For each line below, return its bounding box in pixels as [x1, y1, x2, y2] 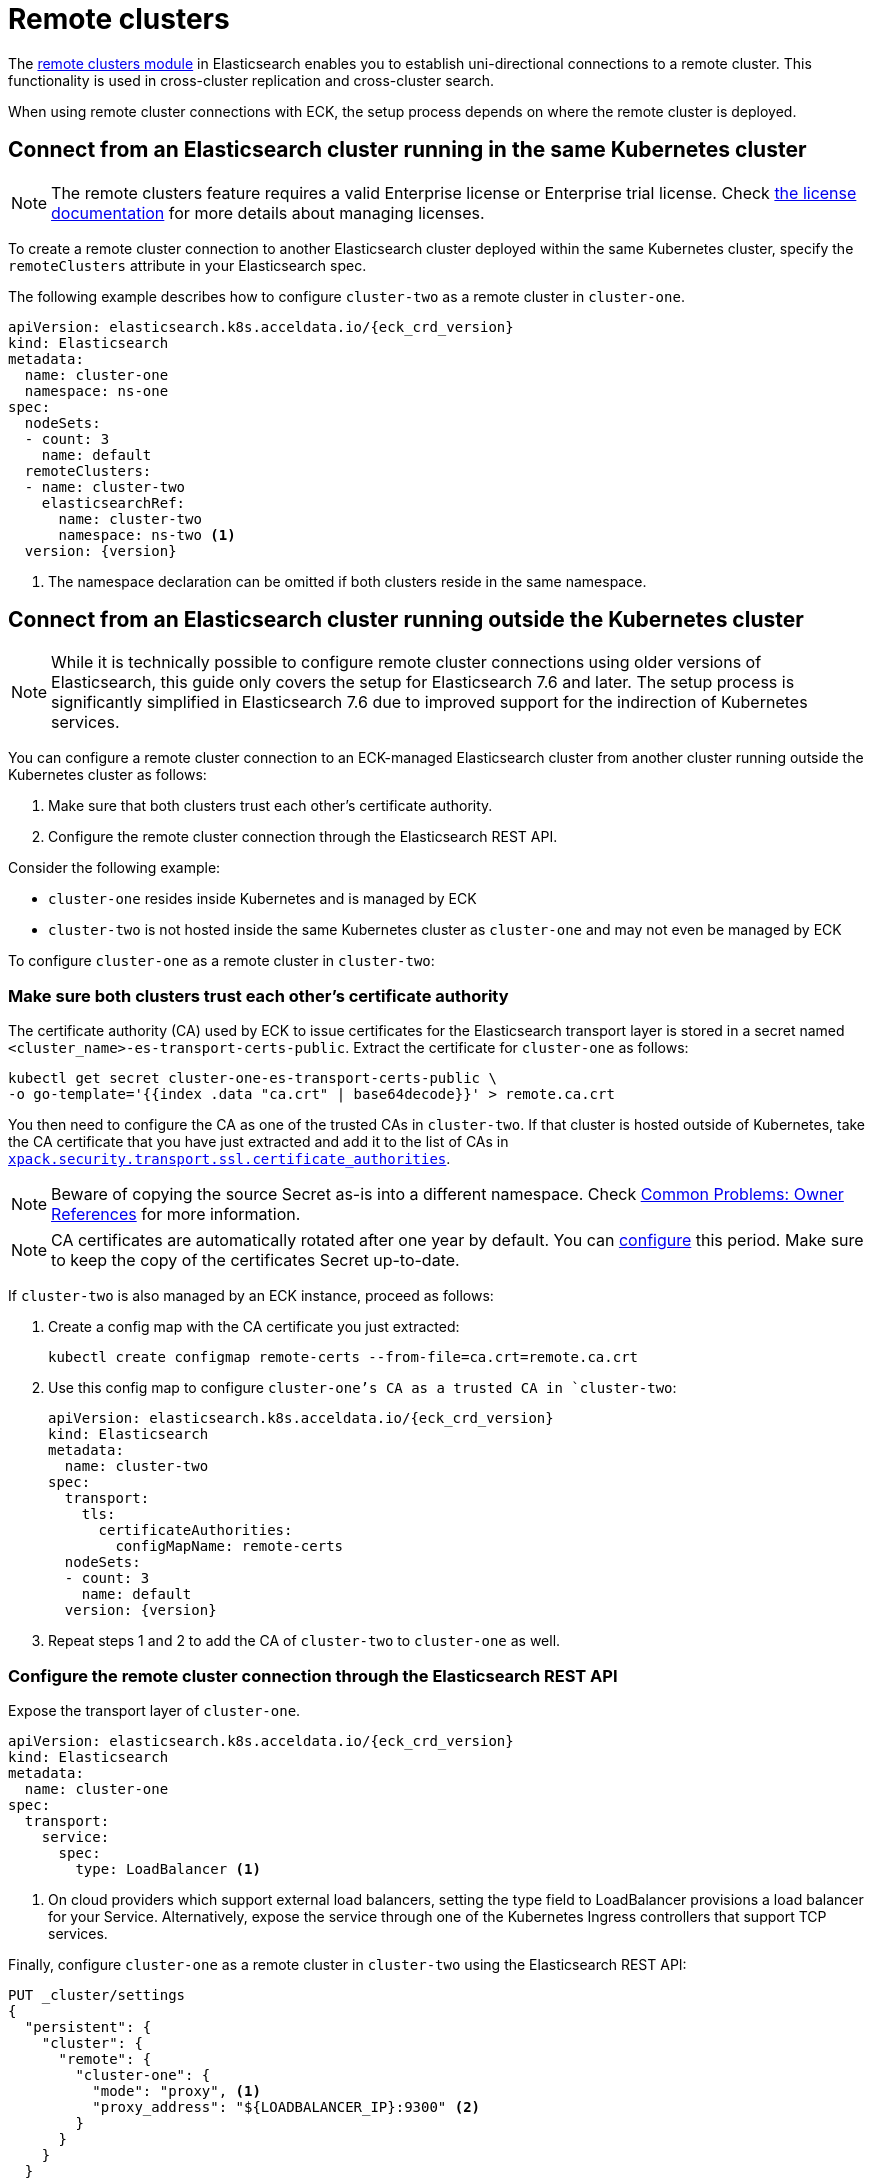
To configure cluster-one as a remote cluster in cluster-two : [8, 952, 435, 970]
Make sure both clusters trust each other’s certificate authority [8, 985, 509, 1006]
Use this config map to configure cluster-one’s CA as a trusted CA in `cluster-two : [48, 1379, 677, 1397]
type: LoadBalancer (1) [75, 1860, 261, 1877]
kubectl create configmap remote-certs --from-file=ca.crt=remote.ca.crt [48, 1349, 639, 1366]
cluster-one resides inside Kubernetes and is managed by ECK [48, 890, 477, 908]
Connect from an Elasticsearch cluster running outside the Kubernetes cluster [8, 607, 804, 633]
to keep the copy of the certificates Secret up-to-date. [51, 1250, 460, 1271]
